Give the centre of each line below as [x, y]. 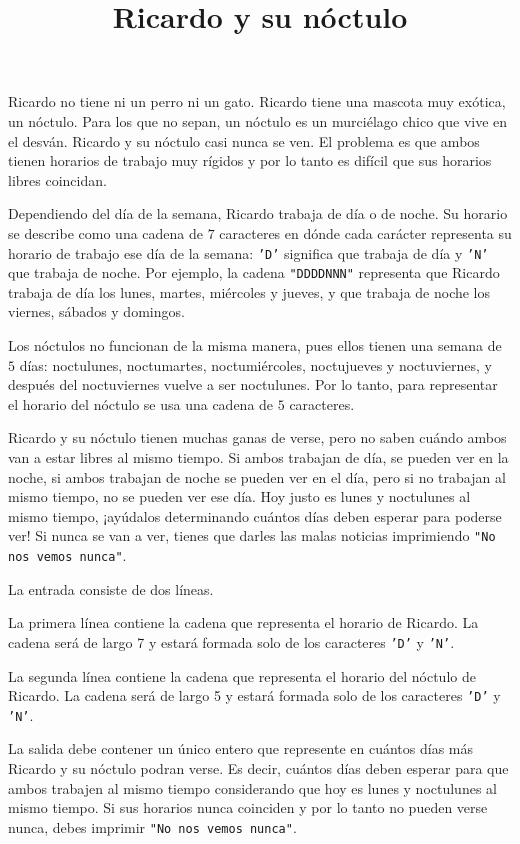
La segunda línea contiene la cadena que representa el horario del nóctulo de [242, 675]
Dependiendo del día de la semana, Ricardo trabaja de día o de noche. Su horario [258, 213]
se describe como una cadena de [105, 232]
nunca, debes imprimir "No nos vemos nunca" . [152, 826]
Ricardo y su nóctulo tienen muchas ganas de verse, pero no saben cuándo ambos [257, 437]
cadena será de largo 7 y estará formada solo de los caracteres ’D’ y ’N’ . [231, 641]
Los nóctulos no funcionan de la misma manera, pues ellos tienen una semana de [255, 345]
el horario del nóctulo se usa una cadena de [141, 403]
